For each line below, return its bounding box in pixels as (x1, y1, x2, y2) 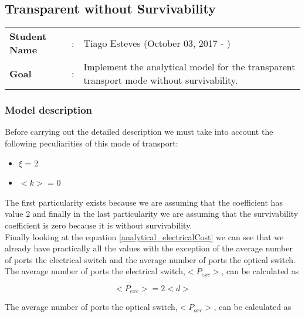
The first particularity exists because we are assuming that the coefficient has (5, 196, 283, 208)
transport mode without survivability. (83, 73, 238, 87)
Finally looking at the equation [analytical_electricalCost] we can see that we (5, 230, 284, 243)
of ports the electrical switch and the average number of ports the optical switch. (5, 253, 296, 265)
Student (9, 29, 47, 43)
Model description (5, 103, 93, 117)
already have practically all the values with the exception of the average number (5, 242, 293, 254)
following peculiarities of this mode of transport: (5, 137, 178, 149)
